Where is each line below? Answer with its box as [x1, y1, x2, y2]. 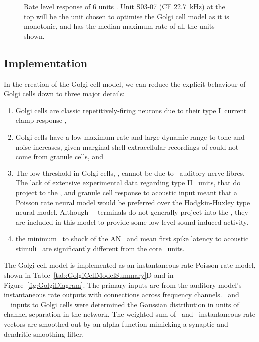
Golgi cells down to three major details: [4, 88, 125, 99]
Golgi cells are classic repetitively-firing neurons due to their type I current [15, 105, 247, 115]
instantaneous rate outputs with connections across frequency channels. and [4, 289, 239, 300]
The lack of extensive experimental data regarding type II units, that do [15, 177, 241, 188]
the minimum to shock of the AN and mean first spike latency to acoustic [15, 233, 249, 244]
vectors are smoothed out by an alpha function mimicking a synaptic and [4, 319, 228, 329]
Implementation [4, 55, 88, 70]
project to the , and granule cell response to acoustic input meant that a [15, 187, 238, 197]
